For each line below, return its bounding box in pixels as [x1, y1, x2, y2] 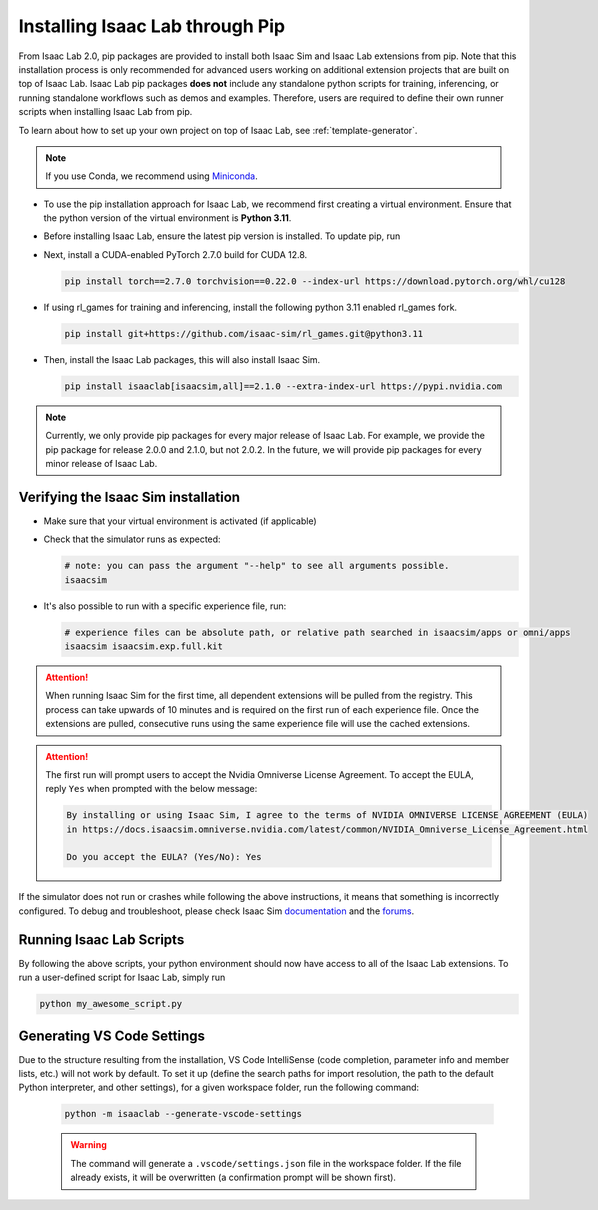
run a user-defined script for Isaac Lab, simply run [18, 971, 226, 984]
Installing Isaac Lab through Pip [18, 15, 285, 37]
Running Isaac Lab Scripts [18, 931, 185, 948]
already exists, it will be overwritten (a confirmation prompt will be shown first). [70, 1171, 397, 1184]
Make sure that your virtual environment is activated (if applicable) [43, 515, 317, 527]
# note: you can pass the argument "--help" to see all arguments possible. [64, 560, 450, 572]
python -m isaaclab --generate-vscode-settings [64, 1108, 302, 1120]
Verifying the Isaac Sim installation [18, 488, 240, 505]
